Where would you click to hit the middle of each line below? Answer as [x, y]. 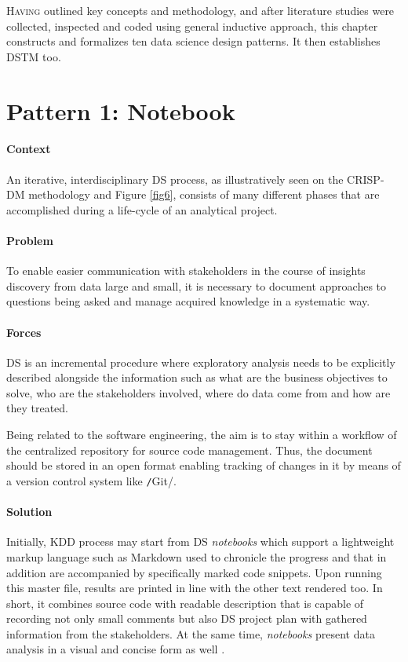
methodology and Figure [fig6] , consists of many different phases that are [204, 194]
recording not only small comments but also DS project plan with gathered [187, 618]
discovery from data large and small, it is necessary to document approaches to [197, 285]
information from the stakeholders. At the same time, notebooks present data [191, 633]
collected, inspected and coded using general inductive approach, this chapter [192, 26]
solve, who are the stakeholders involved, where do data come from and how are [199, 392]
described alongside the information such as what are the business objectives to [197, 377]
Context [29, 149]
